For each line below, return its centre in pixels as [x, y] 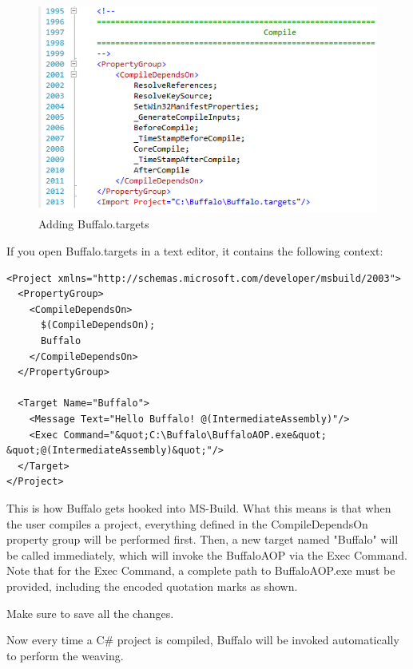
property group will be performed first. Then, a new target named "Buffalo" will [203, 539]
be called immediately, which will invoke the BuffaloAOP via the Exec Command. [207, 554]
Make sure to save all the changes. [90, 613]
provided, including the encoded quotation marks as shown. [152, 586]
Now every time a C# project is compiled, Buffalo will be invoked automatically [203, 640]
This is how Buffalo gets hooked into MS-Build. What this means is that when [199, 507]
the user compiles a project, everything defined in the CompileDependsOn [187, 523]
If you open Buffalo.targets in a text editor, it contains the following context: [195, 251]
